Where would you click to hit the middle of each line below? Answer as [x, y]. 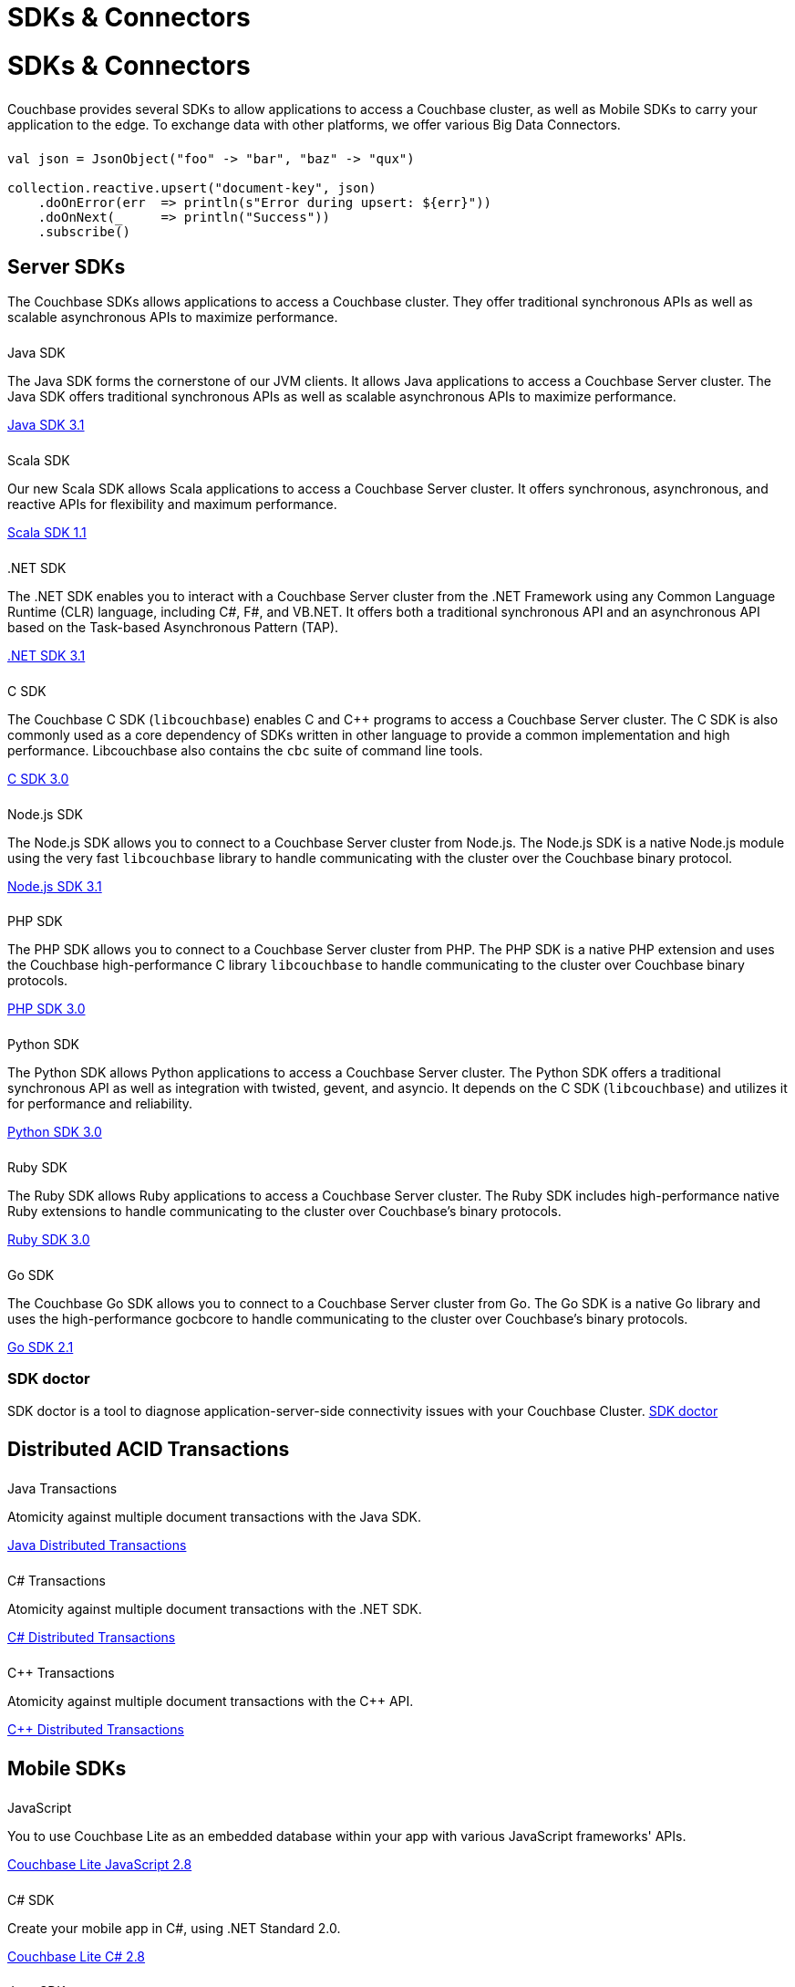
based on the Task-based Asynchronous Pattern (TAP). [173, 627]
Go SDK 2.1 [41, 1347]
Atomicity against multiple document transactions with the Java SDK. [215, 1517]
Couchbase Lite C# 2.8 [77, 1956]
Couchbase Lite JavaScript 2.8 [100, 1864]
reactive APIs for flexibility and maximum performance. [172, 504]
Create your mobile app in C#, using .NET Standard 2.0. [174, 1928]
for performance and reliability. [100, 1104]
